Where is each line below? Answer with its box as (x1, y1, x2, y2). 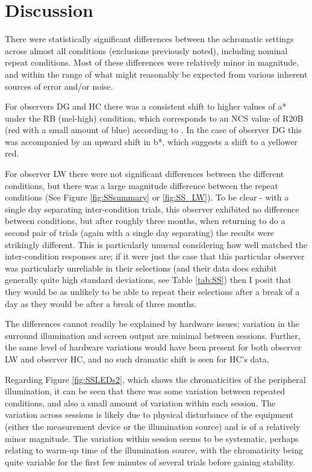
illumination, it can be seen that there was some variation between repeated (5, 385, 285, 397)
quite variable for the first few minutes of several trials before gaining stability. (5, 455, 295, 468)
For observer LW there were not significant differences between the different (5, 167, 284, 180)
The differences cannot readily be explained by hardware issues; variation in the (5, 317, 299, 330)
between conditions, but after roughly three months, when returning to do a (5, 214, 285, 227)
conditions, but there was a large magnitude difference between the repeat (5, 179, 278, 191)
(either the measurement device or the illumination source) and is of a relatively (5, 420, 301, 432)
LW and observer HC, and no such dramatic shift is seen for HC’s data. (5, 352, 269, 365)
